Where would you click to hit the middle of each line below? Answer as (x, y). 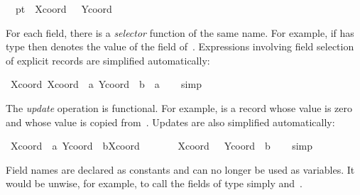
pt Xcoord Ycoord (64, 9)
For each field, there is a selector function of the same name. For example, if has (180, 32)
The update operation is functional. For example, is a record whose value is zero (179, 107)
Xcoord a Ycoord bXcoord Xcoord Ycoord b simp (161, 146)
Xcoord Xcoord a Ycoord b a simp (106, 84)
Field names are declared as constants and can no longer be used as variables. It (180, 169)
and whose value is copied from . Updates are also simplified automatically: (170, 122)
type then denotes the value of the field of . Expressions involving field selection (180, 46)
